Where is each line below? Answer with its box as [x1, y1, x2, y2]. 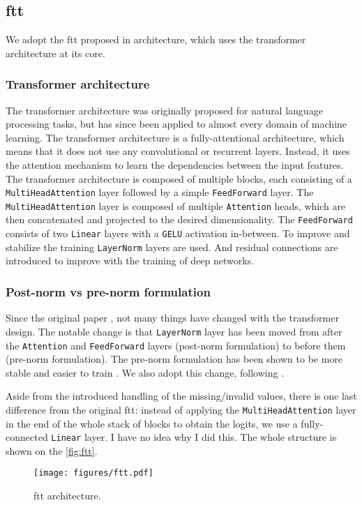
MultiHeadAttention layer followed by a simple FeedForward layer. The [6, 185, 314, 199]
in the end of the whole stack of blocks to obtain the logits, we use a [6, 416, 298, 430]
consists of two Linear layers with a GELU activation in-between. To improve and [6, 226, 350, 241]
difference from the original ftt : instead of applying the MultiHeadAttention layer [6, 402, 356, 416]
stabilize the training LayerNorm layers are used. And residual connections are [6, 239, 338, 254]
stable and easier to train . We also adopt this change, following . [6, 365, 285, 379]
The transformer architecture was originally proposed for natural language [6, 103, 323, 117]
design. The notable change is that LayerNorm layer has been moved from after [6, 324, 342, 338]
